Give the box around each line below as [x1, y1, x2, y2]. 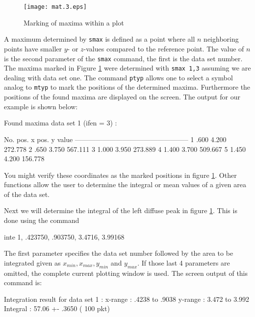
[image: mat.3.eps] [24, 3, 87, 10]
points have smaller [4, 43, 62, 53]
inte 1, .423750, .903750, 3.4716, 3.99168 [4, 231, 125, 242]
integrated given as [4, 257, 61, 268]
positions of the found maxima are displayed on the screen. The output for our [4, 92, 240, 102]
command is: [4, 277, 42, 288]
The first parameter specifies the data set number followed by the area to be [4, 248, 233, 258]
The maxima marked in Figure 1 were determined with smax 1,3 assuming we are [4, 63, 251, 73]
